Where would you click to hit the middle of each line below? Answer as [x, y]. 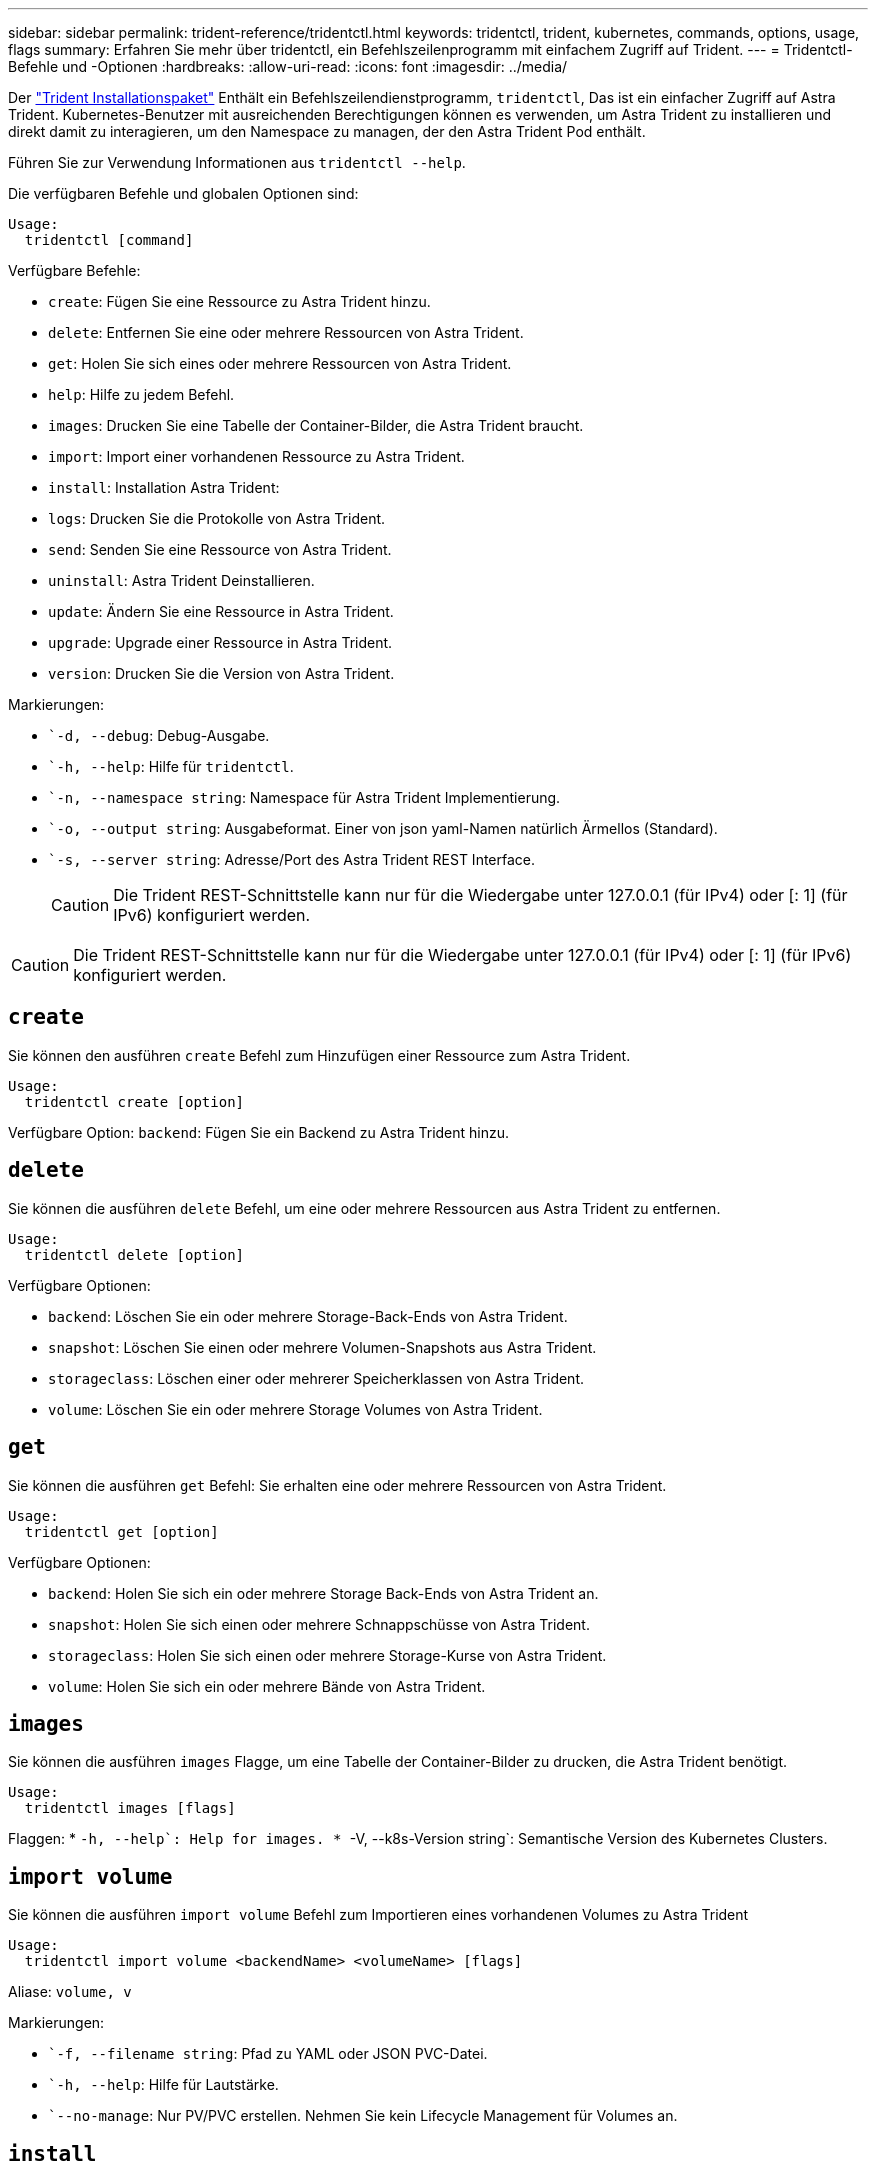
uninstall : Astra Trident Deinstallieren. [181, 580]
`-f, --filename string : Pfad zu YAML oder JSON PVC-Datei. [268, 2054]
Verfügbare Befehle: [74, 270]
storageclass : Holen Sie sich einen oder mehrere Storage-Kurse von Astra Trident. [327, 1655]
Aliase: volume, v [70, 1992]
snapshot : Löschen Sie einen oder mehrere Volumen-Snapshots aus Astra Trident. [322, 1347]
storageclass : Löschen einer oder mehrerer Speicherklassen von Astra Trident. [316, 1378]
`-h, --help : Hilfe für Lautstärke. [163, 2085]
